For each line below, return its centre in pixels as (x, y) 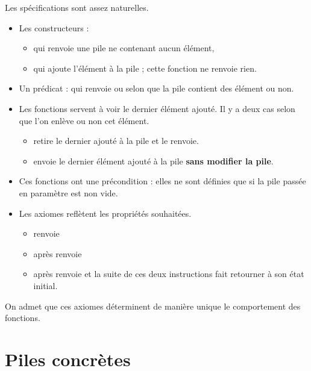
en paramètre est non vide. (68, 192)
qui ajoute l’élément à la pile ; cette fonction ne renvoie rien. (145, 68)
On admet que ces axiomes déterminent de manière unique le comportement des (153, 306)
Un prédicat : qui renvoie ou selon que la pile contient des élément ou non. (156, 88)
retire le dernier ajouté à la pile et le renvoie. (116, 141)
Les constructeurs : (54, 27)
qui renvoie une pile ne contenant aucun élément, (124, 48)
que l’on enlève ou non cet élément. (84, 120)
